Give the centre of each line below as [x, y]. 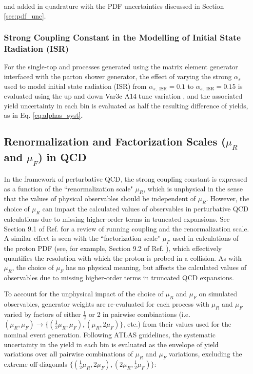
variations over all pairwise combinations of [68, 354]
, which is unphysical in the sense [193, 188]
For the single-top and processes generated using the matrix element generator [121, 67]
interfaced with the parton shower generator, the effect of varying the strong [118, 76]
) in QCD [62, 157]
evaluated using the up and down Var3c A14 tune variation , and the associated [123, 95]
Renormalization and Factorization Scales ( [115, 141]
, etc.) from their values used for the [177, 323]
